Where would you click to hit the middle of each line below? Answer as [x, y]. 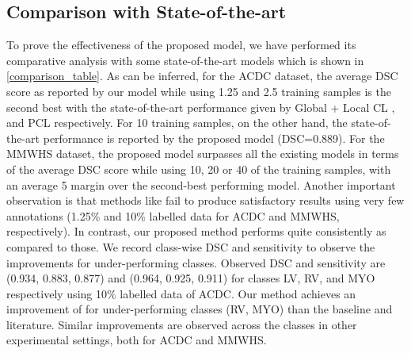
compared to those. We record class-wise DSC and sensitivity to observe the [191, 246]
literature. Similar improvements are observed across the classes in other [182, 324]
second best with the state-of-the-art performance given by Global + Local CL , [201, 107]
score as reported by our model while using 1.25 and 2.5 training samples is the [199, 91]
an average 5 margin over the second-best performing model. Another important [201, 184]
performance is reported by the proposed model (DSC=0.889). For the [214, 138]
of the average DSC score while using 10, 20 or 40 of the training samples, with [199, 169]
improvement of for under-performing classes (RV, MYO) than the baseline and [200, 309]
